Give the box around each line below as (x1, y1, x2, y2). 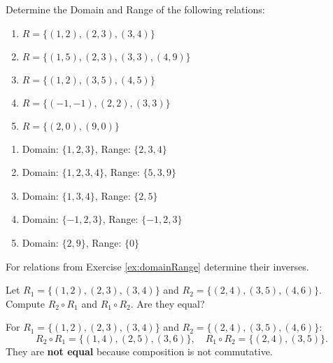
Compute (6, 296, 45, 310)
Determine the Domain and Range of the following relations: (6, 2, 265, 16)
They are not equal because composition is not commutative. (6, 343, 273, 358)
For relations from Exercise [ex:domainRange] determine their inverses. (6, 259, 309, 273)
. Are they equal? (130, 296, 205, 310)
